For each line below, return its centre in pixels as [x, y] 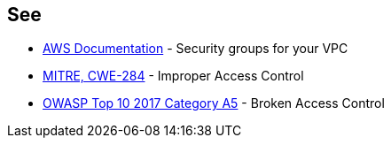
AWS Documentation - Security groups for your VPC [195, 49]
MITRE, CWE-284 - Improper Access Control [173, 76]
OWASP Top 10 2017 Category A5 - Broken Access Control [214, 103]
